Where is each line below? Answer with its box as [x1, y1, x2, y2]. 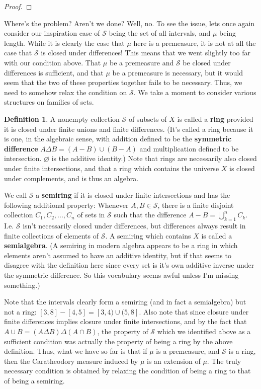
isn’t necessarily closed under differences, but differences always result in [23, 220, 246, 231]
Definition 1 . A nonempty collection [4, 113, 120, 124]
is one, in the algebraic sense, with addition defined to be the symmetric [4, 133, 232, 144]
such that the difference [114, 209, 187, 220]
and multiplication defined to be [139, 143, 239, 153]
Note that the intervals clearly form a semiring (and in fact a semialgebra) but [4, 296, 246, 307]
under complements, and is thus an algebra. [4, 173, 139, 183]
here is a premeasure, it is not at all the [133, 37, 256, 48]
